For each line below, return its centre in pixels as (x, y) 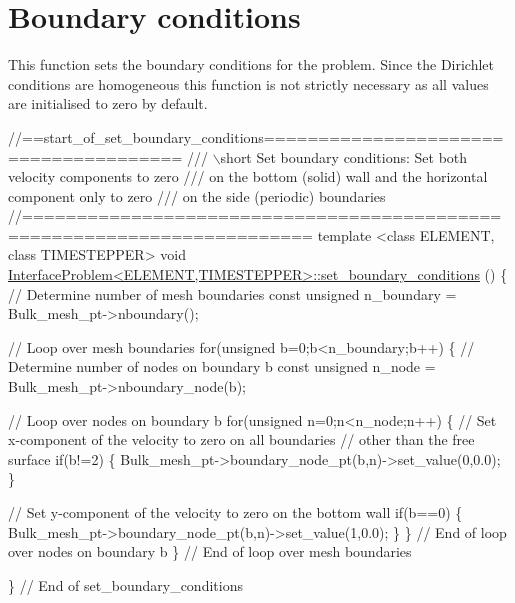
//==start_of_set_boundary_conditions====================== (256, 136)
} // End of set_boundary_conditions (125, 584)
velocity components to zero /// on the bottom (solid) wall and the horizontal (248, 176)
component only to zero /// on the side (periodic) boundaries (197, 195)
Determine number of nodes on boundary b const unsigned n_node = (222, 366)
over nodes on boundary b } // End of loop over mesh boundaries (210, 551)
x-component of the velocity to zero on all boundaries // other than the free (241, 439)
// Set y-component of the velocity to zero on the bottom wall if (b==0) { (235, 512)
